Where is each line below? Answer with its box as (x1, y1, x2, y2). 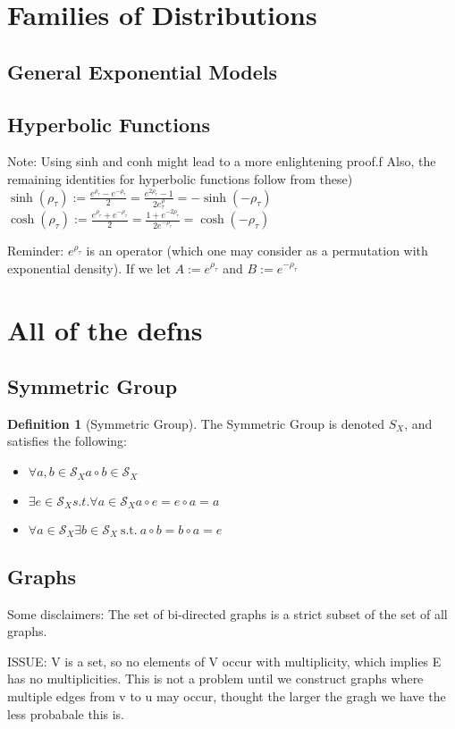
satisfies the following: (7, 432, 128, 450)
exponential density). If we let (7, 258, 171, 277)
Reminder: (7, 241, 64, 260)
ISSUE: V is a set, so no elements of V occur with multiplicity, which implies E (7, 651, 442, 670)
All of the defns (7, 311, 203, 348)
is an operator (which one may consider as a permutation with (86, 241, 428, 260)
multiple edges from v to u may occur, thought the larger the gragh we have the (7, 687, 446, 706)
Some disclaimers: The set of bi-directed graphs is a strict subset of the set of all (7, 604, 448, 623)
